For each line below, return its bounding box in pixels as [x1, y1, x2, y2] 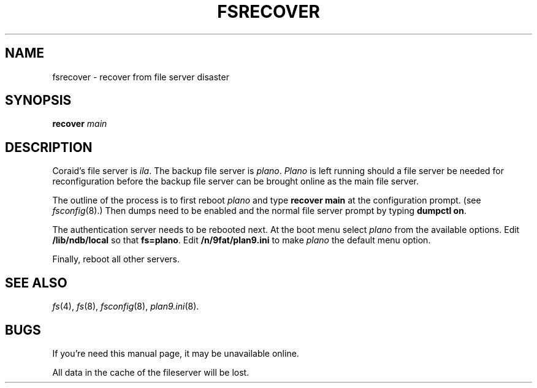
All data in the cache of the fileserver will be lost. [52, 367, 249, 378]
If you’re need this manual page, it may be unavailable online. [52, 348, 299, 359]
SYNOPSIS [5, 93, 72, 108]
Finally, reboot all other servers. [52, 254, 180, 265]
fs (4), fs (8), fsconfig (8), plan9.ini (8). [52, 301, 199, 312]
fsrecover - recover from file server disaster [52, 71, 229, 82]
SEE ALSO [5, 275, 67, 291]
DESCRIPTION [5, 139, 93, 155]
